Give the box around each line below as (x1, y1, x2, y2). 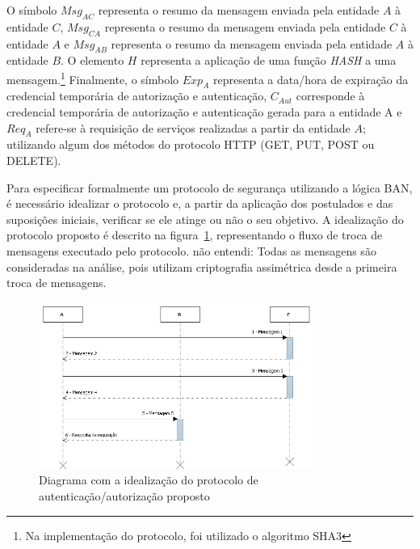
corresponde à (296, 87, 365, 104)
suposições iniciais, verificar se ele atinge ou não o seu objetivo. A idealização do (6, 210, 404, 227)
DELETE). (6, 152, 61, 169)
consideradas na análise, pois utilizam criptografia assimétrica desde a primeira (6, 258, 397, 275)
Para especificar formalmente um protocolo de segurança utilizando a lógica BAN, (6, 179, 413, 196)
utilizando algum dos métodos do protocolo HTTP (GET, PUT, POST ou (6, 136, 375, 153)
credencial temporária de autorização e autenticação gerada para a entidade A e (6, 103, 402, 120)
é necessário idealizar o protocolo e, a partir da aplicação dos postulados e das (6, 195, 393, 212)
